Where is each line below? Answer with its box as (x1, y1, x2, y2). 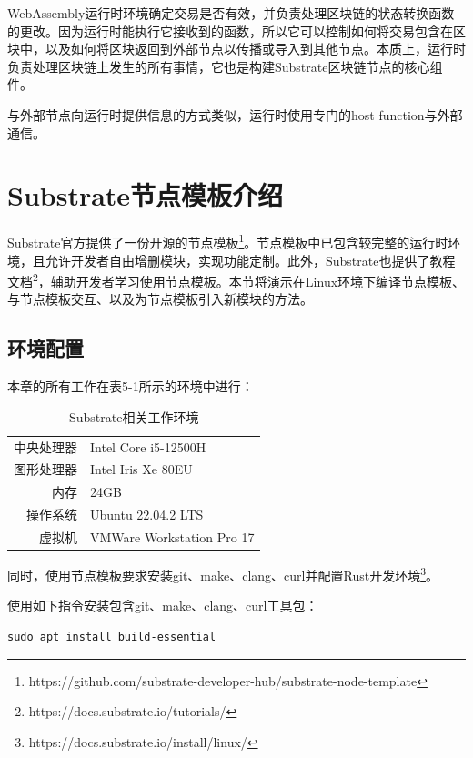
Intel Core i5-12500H (90, 437, 206, 456)
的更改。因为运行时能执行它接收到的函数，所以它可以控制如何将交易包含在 (7, 21, 453, 40)
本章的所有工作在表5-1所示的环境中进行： (7, 377, 254, 396)
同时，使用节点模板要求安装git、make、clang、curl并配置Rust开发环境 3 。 (7, 563, 438, 584)
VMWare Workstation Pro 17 (90, 527, 255, 546)
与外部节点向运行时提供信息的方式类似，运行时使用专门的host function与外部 (7, 105, 463, 124)
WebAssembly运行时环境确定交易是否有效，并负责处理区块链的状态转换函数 (7, 4, 455, 22)
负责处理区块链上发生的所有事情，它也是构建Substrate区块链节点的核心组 (7, 56, 443, 76)
